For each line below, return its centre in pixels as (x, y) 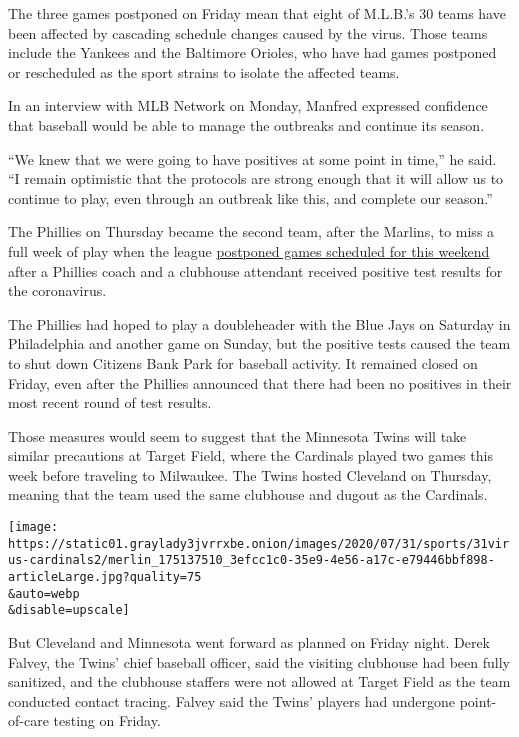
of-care (28, 720)
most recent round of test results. (110, 402)
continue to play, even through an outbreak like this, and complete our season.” (250, 197)
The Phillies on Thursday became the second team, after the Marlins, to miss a (251, 231)
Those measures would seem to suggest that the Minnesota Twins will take (237, 435)
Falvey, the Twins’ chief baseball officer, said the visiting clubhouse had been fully (259, 661)
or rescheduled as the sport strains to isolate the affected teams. (204, 71)
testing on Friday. (107, 720)
